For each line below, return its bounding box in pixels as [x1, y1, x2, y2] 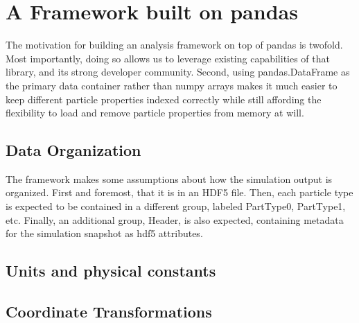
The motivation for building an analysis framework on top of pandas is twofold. [6, 37, 343, 52]
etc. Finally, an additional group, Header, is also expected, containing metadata [6, 212, 344, 227]
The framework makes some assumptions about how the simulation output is [6, 171, 333, 186]
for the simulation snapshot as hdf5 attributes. [6, 226, 203, 241]
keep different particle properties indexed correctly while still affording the [6, 91, 322, 106]
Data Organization [6, 139, 141, 161]
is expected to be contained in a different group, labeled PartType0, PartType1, [6, 199, 346, 213]
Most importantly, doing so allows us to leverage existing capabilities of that [6, 51, 330, 65]
